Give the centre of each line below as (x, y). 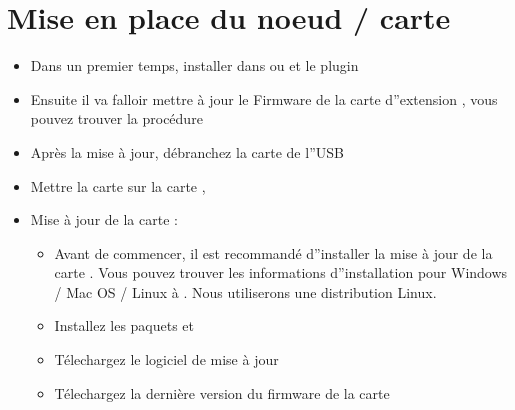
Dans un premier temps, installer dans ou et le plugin (194, 65)
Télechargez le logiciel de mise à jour (166, 359)
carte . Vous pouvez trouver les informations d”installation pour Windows (281, 272)
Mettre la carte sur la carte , (118, 185)
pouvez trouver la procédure (116, 118)
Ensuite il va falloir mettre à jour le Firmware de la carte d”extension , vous (264, 98)
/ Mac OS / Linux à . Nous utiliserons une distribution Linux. (245, 291)
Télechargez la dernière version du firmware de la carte (222, 392)
